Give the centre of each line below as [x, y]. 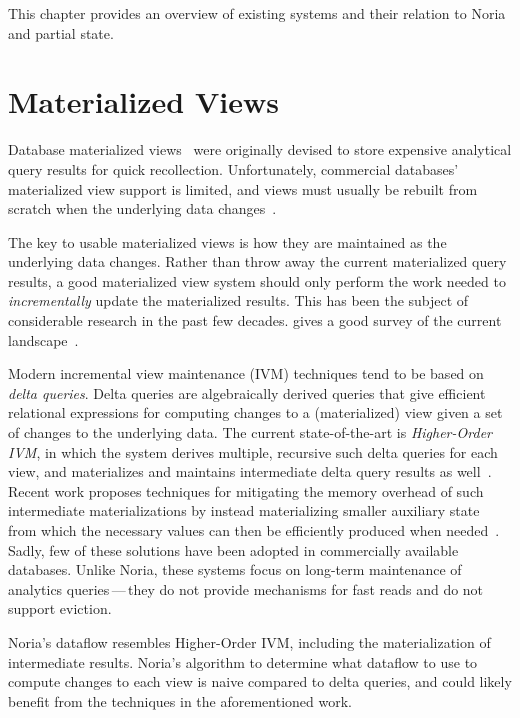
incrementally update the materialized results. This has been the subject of [238, 300]
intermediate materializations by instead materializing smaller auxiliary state [244, 510]
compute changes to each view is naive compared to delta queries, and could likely [260, 681]
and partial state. [61, 32]
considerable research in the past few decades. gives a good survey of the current [255, 320]
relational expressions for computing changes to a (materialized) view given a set [255, 412]
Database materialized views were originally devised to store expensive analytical [260, 149]
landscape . [43, 339]
